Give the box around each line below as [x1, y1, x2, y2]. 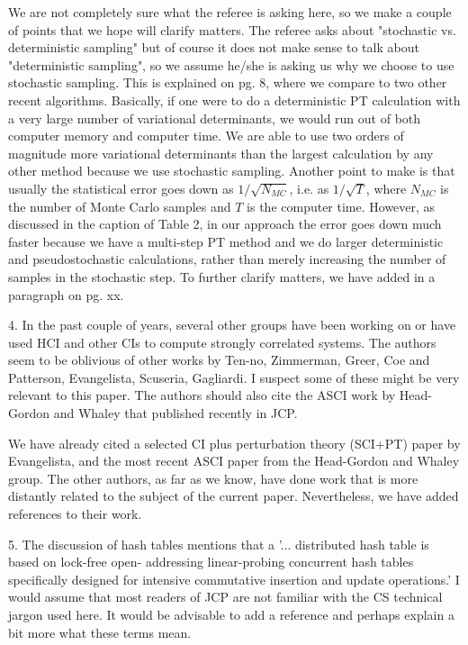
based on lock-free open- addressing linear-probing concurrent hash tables [8, 552, 414, 571]
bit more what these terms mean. [8, 622, 192, 641]
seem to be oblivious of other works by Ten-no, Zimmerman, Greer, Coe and [8, 350, 430, 369]
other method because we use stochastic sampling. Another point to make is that [8, 161, 455, 180]
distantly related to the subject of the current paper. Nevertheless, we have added [8, 486, 459, 505]
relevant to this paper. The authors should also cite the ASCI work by [8, 386, 396, 404]
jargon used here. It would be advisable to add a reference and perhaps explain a [8, 605, 454, 623]
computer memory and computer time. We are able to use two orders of [8, 126, 404, 145]
